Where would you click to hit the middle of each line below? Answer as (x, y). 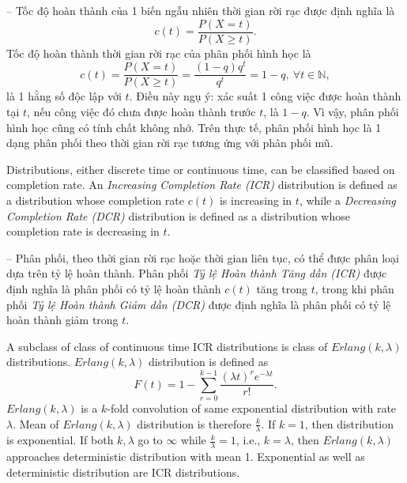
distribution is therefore (194, 423)
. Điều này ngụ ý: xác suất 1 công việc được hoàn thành (265, 96)
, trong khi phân (354, 288)
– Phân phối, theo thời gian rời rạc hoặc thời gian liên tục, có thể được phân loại (203, 257)
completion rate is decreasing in (83, 231)
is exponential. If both (60, 440)
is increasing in (256, 200)
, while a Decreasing (347, 200)
